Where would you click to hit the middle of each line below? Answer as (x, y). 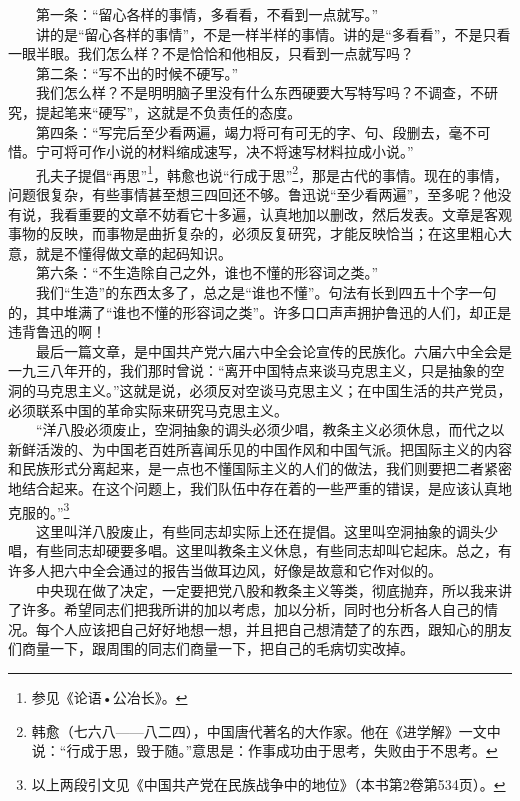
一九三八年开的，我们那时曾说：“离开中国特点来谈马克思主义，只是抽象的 (249, 370)
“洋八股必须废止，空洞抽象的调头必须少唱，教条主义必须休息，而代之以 (270, 429)
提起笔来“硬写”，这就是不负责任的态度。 (168, 111)
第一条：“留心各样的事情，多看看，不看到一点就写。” (207, 14)
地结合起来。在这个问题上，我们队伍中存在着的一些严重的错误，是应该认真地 (260, 487)
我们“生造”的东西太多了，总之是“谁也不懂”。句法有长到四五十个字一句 (266, 291)
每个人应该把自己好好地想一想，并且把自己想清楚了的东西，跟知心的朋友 (273, 628)
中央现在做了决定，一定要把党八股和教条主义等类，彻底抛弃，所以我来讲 (273, 589)
